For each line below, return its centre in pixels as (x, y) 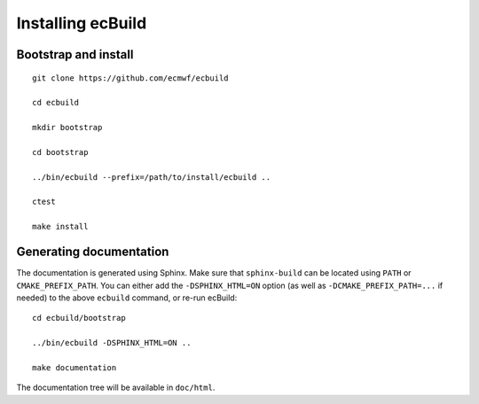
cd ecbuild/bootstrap (79, 318)
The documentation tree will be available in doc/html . (116, 388)
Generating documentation (93, 252)
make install (60, 227)
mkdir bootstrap (67, 128)
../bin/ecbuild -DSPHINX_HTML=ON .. (112, 343)
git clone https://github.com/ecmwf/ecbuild (131, 78)
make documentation (75, 367)
